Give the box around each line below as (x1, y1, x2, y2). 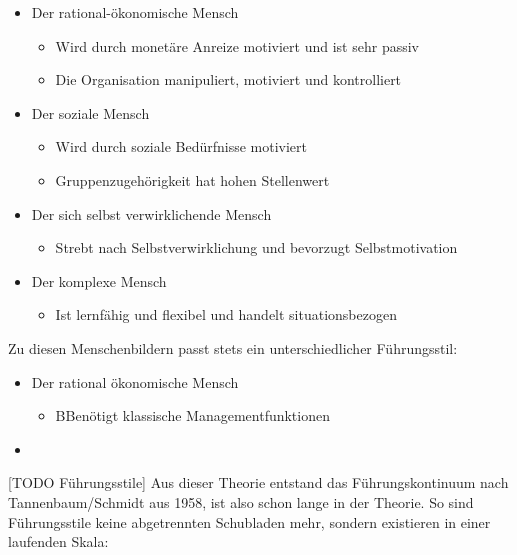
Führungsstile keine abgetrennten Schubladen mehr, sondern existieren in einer (8, 511, 491, 532)
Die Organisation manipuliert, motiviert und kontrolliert (55, 69, 402, 90)
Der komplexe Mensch (31, 270, 167, 291)
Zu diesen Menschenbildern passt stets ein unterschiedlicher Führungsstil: (8, 337, 458, 358)
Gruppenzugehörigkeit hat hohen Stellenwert (55, 169, 330, 190)
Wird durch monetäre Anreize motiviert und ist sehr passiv (55, 35, 419, 56)
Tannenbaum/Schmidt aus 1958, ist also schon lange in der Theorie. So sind (8, 491, 474, 512)
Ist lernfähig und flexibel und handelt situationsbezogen (55, 304, 397, 325)
